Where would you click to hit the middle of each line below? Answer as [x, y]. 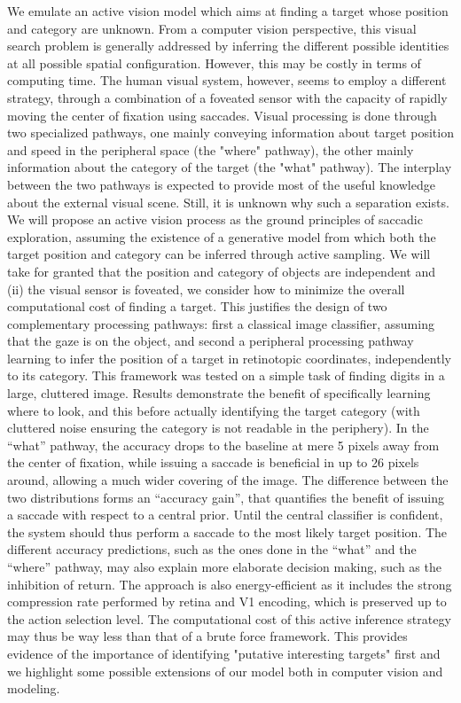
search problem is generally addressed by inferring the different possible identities [228, 46]
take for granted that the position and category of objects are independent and [221, 271]
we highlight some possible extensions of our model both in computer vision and [225, 671]
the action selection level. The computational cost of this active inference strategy [229, 618]
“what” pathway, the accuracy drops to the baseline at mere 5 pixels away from [223, 445]
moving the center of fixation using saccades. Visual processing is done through [222, 115]
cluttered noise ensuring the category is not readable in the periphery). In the [218, 428]
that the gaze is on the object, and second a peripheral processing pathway [211, 341]
